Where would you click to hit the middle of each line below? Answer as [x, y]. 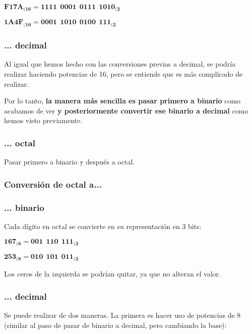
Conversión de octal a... [53, 184]
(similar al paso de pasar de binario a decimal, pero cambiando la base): [115, 325]
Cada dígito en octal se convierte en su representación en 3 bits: [103, 226]
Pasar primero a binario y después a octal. [70, 162]
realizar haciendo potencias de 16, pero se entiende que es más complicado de [123, 74]
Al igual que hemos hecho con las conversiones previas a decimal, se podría [120, 64]
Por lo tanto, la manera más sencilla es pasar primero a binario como [122, 101]
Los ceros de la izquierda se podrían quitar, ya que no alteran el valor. [112, 274]
